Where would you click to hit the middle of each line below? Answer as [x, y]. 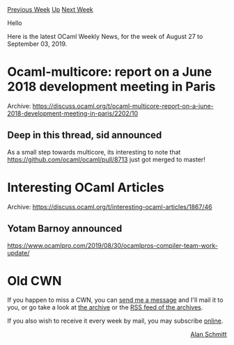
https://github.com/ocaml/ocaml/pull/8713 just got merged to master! [106, 159]
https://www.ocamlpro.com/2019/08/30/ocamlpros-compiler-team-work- [112, 246]
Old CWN [34, 281]
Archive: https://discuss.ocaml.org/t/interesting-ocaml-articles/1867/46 [110, 207]
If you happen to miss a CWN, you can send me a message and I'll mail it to [115, 300]
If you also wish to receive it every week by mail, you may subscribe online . [115, 321]
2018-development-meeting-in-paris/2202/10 [72, 113]
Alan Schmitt [209, 335]
